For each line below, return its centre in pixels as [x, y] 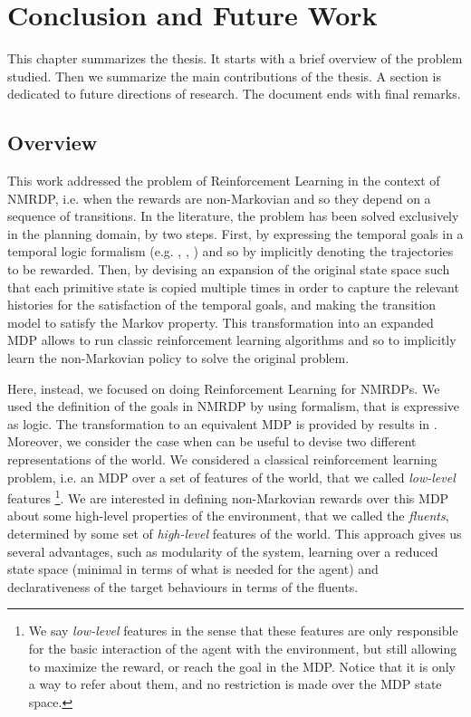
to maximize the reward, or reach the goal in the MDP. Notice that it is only [242, 666]
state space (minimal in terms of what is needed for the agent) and [193, 569]
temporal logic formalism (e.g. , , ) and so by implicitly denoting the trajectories [231, 251]
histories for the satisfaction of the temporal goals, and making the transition [222, 305]
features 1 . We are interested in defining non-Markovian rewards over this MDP [228, 497]
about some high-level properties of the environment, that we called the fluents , [228, 516]
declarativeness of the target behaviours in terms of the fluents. [183, 586]
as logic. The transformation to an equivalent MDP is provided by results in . [222, 423]
